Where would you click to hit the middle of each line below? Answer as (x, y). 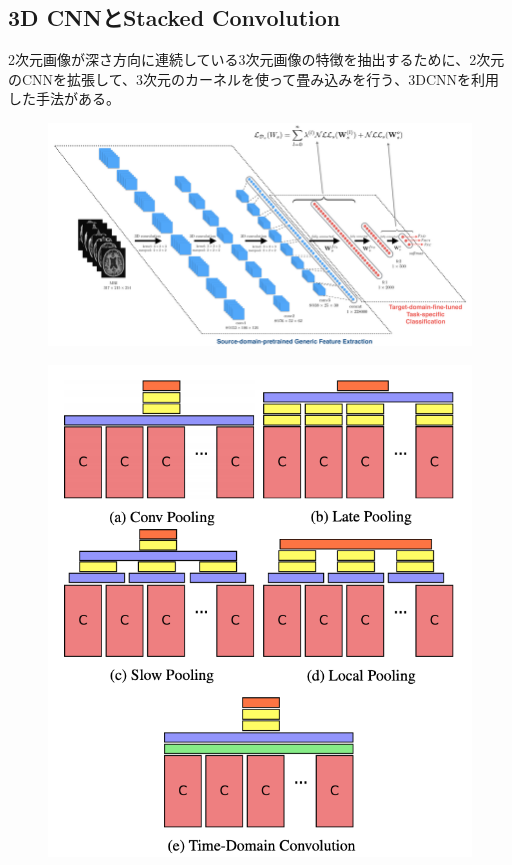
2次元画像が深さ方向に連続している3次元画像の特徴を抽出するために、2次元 (256, 59)
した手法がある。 (64, 98)
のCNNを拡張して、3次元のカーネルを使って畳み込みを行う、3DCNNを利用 (254, 78)
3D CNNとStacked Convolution (174, 17)
